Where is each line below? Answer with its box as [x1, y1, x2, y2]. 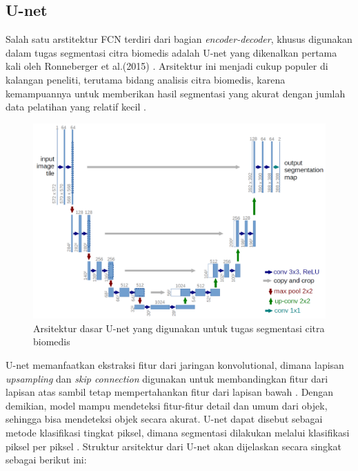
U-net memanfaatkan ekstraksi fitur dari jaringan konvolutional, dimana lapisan [6, 357, 344, 372]
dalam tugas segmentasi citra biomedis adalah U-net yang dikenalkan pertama [6, 45, 337, 59]
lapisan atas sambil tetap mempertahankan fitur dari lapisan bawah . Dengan [6, 385, 334, 399]
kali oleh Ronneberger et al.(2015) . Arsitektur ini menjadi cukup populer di [6, 59, 328, 73]
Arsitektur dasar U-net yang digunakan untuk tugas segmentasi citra [33, 320, 325, 335]
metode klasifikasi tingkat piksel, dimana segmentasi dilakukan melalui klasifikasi [6, 425, 350, 439]
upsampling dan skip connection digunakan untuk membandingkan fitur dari [6, 371, 328, 385]
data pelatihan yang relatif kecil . [6, 99, 146, 114]
